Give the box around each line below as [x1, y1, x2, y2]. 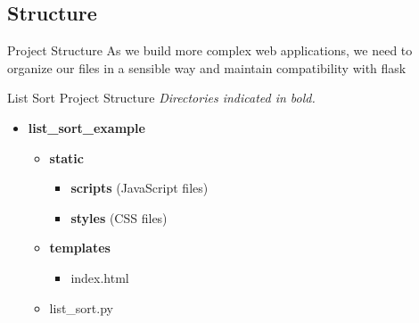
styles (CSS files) [70, 208, 168, 227]
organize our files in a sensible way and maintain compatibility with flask [7, 58, 407, 77]
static [49, 148, 84, 167]
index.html [70, 268, 129, 286]
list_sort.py [49, 298, 113, 317]
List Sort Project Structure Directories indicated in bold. [7, 88, 316, 107]
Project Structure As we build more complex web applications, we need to [7, 41, 413, 60]
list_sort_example [28, 118, 145, 137]
